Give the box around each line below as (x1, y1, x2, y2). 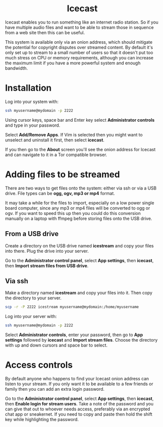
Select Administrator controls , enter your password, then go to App (5, 332, 143, 338)
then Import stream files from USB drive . (5, 263, 89, 268)
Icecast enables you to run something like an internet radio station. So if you (5, 19, 159, 25)
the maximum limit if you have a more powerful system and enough (5, 60, 141, 66)
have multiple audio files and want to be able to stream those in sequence (5, 24, 154, 30)
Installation (5, 82, 52, 94)
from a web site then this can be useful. (5, 29, 85, 35)
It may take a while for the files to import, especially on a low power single (5, 200, 154, 206)
